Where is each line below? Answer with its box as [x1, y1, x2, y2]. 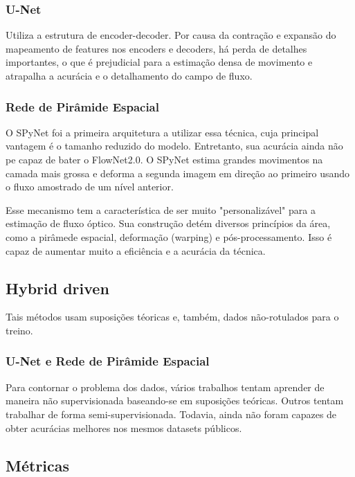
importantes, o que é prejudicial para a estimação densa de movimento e [6, 55, 313, 69]
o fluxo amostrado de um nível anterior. [6, 179, 174, 194]
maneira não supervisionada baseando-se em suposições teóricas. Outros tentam [6, 393, 344, 408]
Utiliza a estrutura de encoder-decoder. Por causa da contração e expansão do [6, 28, 336, 42]
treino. [6, 323, 33, 337]
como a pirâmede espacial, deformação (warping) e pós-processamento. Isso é [6, 229, 332, 244]
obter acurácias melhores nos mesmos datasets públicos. [6, 420, 242, 435]
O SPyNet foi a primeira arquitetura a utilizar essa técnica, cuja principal [6, 125, 319, 139]
